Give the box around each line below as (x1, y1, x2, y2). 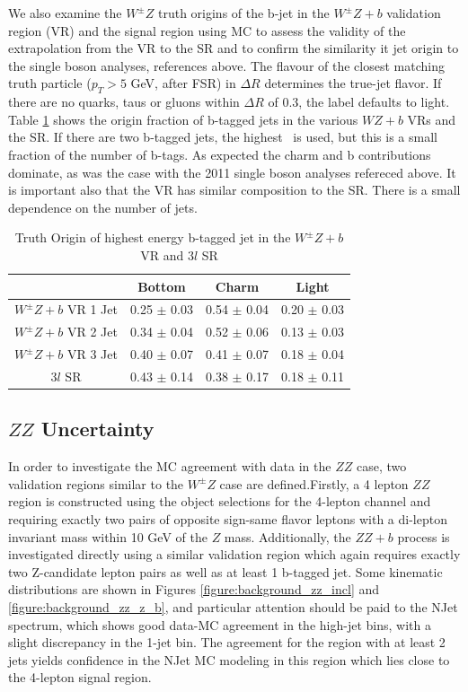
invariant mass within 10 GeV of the (8, 527, 208, 546)
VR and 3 (140, 245, 194, 264)
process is (397, 527, 450, 546)
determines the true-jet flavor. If (264, 74, 442, 92)
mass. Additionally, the (224, 527, 351, 546)
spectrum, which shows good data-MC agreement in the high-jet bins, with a (8, 615, 431, 634)
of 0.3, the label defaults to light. (268, 92, 450, 111)
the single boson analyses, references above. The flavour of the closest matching (8, 56, 445, 74)
